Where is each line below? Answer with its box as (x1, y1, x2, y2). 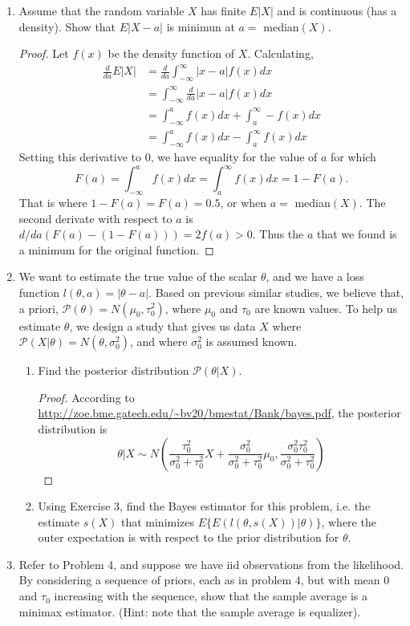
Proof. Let (18, 45, 69, 62)
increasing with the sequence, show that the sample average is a (54, 587, 367, 604)
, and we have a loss (266, 268, 364, 285)
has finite (201, 2, 246, 18)
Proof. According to (38, 388, 135, 405)
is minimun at (166, 18, 235, 35)
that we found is (316, 226, 397, 242)
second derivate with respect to (18, 209, 173, 226)
